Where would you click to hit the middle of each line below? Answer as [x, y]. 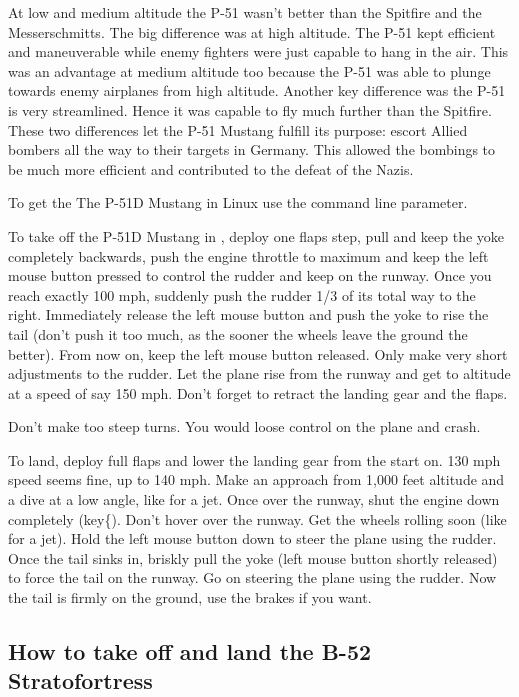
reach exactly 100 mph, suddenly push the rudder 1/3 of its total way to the [242, 294]
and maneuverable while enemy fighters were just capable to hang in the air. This [258, 51]
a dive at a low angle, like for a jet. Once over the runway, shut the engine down [254, 499]
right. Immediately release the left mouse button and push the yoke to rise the [248, 314]
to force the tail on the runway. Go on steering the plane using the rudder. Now [252, 577]
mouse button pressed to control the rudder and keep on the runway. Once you [250, 275]
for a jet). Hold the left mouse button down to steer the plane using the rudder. [252, 538]
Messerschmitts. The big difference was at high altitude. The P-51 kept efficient [252, 31]
